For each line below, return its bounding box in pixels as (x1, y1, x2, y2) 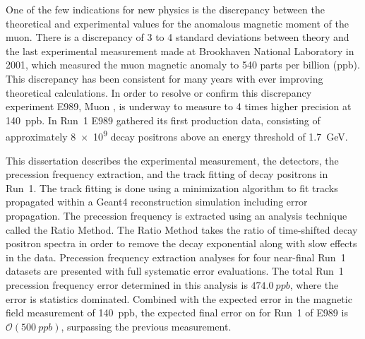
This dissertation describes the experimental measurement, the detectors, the (6, 153, 339, 167)
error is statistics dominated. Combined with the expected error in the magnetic (6, 291, 352, 306)
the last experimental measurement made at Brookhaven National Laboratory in (6, 43, 354, 58)
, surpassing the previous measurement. (61, 319, 232, 333)
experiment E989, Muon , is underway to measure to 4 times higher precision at (6, 99, 352, 114)
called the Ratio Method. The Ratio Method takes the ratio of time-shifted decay (6, 222, 358, 237)
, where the (289, 277, 339, 292)
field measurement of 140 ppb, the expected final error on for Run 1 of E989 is (6, 305, 348, 320)
